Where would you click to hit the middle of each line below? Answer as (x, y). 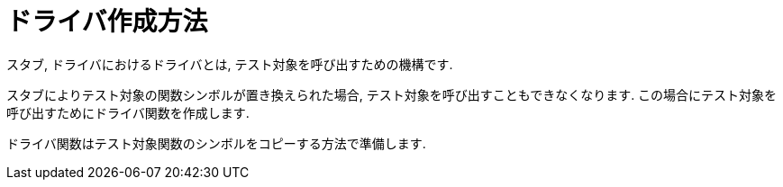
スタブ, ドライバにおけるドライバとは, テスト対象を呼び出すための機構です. (230, 64)
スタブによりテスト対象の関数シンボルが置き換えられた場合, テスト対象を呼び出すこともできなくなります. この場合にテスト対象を (392, 94)
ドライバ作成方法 (107, 22)
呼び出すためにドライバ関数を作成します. (128, 112)
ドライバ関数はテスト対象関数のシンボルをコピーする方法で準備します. (216, 143)
